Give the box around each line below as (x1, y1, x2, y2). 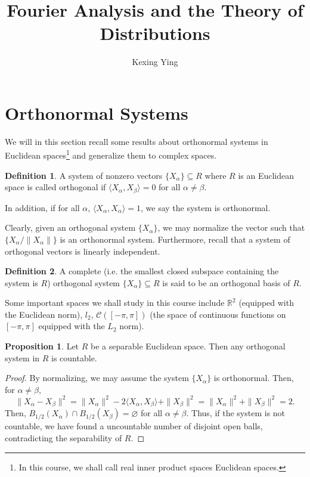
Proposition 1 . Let (5, 340, 79, 352)
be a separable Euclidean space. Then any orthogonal (91, 340, 286, 352)
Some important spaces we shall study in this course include (5, 296, 225, 309)
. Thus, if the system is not (186, 407, 286, 419)
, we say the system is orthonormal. (141, 201, 271, 213)
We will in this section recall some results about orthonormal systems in (5, 135, 268, 147)
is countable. (51, 351, 97, 364)
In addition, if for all (5, 201, 80, 213)
